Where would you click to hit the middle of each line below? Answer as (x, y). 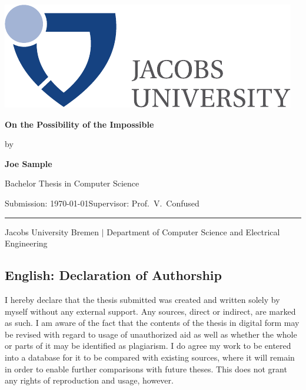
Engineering (26, 243)
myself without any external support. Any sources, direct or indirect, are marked (150, 311)
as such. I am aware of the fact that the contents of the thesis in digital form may (152, 323)
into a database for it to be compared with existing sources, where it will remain (150, 357)
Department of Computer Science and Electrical (193, 231)
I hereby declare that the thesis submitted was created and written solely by (142, 299)
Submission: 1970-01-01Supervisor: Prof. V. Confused (102, 203)
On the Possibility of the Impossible (79, 124)
